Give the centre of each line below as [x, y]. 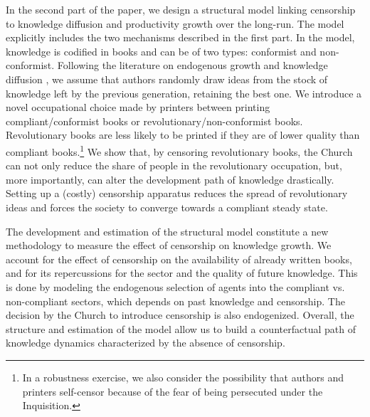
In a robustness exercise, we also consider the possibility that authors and [183, 377]
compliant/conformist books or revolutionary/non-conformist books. [154, 121]
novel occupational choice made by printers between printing [138, 107]
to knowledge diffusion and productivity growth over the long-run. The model [175, 23]
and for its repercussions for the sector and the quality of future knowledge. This [182, 273]
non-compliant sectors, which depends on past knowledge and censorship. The [175, 301]
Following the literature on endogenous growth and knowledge [192, 65]
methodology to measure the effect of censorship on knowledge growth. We [169, 245]
